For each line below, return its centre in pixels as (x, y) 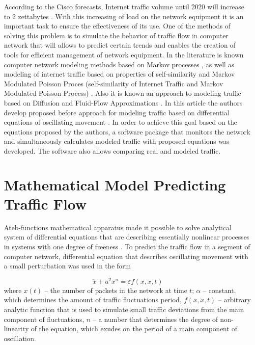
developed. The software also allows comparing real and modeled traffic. (112, 150)
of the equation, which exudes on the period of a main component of (134, 329)
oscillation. (20, 338)
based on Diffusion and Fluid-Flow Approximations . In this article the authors (123, 102)
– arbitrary (234, 300)
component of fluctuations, (44, 319)
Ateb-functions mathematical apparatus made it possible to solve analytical (118, 227)
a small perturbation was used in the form (68, 266)
